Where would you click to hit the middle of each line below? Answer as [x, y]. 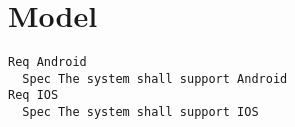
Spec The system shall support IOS [140, 112]
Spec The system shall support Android [155, 78]
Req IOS [33, 95]
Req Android [47, 62]
